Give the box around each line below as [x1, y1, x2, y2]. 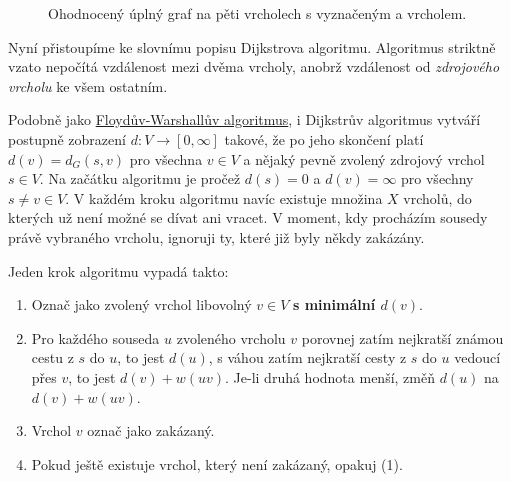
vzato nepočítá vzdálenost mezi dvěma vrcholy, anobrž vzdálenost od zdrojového [8, 56, 500, 77]
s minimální [292, 294, 376, 315]
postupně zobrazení [8, 128, 126, 149]
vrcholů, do [403, 187, 472, 208]
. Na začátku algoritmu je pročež [39, 168, 241, 189]
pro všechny [401, 168, 474, 189]
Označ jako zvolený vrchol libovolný [31, 294, 252, 315]
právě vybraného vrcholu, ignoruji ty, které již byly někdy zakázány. [8, 226, 425, 247]
